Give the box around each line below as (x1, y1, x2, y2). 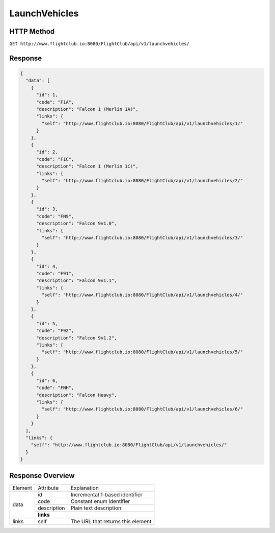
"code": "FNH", (36, 385, 74, 391)
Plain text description (70, 504, 122, 512)
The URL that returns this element (70, 518, 152, 525)
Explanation (70, 484, 99, 491)
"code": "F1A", (36, 99, 74, 105)
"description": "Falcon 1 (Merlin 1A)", (36, 106, 139, 112)
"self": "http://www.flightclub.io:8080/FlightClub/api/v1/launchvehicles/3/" (41, 235, 243, 241)
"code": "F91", (36, 271, 74, 276)
